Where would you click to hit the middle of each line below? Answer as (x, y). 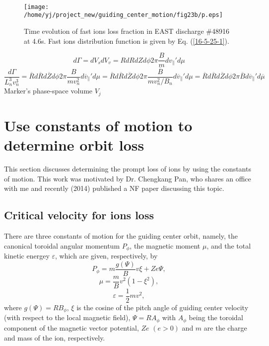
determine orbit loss (74, 145)
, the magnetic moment (165, 245)
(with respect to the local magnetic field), (67, 317)
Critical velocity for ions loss (79, 215)
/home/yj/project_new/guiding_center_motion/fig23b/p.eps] (123, 15)
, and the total (229, 245)
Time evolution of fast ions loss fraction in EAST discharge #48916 (127, 31)
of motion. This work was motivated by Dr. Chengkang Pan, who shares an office (128, 178)
